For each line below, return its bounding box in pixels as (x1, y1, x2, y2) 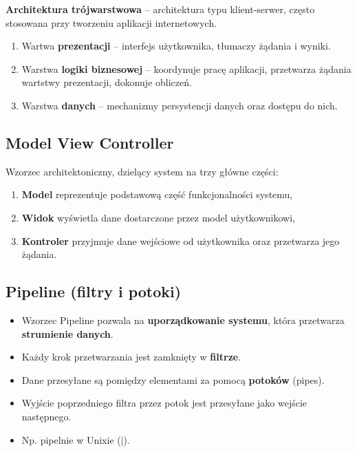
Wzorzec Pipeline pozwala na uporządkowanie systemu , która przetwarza (21, 312, 345, 327)
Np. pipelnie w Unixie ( (21, 432, 121, 446)
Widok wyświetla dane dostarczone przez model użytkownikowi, (21, 210, 295, 224)
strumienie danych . (21, 326, 113, 341)
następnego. (21, 409, 72, 423)
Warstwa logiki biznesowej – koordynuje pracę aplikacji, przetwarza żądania (21, 61, 351, 76)
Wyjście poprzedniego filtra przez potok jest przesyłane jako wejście (21, 396, 307, 410)
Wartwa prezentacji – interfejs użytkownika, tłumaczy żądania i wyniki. (21, 39, 331, 53)
